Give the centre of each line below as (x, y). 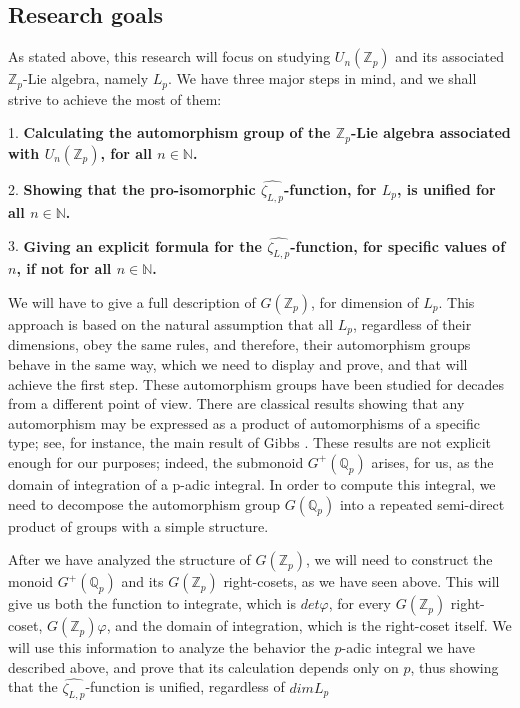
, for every (359, 603)
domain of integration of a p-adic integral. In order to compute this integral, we (252, 483)
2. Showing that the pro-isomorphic (132, 188)
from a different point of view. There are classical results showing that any (236, 403)
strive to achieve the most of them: (115, 98)
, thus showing (454, 666)
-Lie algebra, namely (86, 78)
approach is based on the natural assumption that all (171, 323)
